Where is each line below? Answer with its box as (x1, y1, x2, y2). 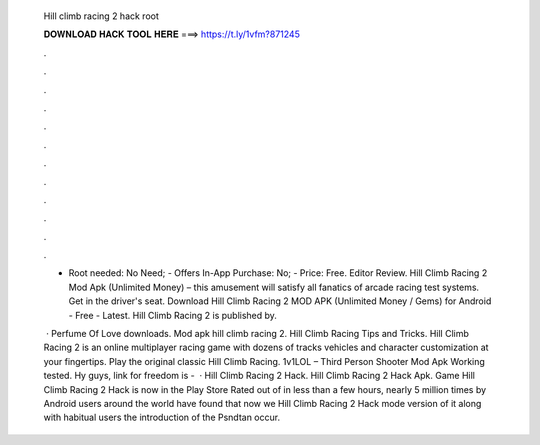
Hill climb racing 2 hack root (43, 10, 160, 22)
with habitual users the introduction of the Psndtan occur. (43, 411, 280, 424)
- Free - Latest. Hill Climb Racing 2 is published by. (68, 309, 277, 321)
